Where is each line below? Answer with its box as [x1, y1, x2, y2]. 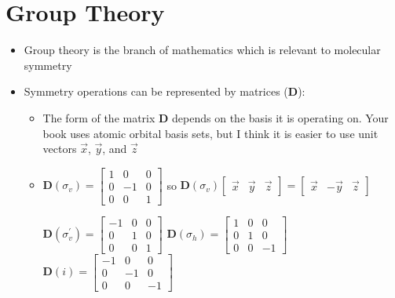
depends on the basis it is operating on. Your [172, 109, 389, 125]
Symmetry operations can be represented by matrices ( [24, 83, 288, 100]
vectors [42, 140, 77, 157]
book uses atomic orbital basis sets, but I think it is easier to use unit [42, 125, 379, 141]
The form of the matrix [42, 109, 155, 125]
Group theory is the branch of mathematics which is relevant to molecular [24, 42, 381, 58]
